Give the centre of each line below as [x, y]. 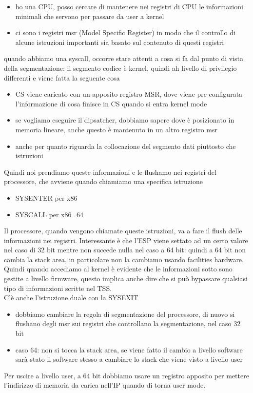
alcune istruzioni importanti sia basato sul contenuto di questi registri [120, 42]
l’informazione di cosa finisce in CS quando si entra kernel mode [111, 103]
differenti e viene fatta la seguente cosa [62, 77]
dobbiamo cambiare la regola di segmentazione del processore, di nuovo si [125, 314]
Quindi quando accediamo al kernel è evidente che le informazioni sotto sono [118, 269]
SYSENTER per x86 [46, 197]
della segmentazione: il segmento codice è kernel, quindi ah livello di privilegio [120, 68]
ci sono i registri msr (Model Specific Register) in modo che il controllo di [125, 32]
